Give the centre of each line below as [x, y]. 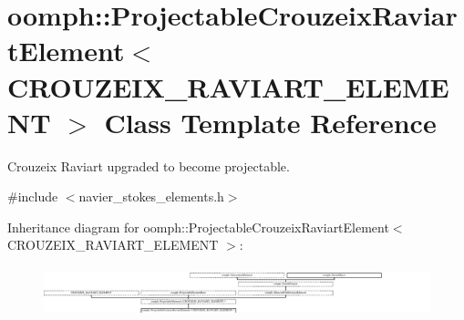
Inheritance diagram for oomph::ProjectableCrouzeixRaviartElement [198, 227]
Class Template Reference [270, 122]
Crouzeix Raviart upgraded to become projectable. [149, 165]
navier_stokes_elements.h [151, 196]
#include [33, 196]
